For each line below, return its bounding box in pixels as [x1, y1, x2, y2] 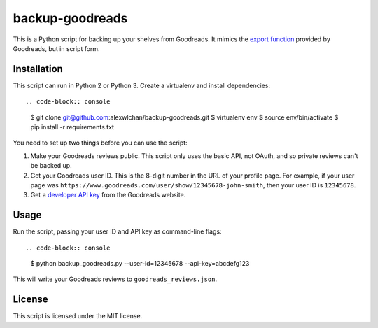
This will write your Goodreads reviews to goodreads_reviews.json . [13, 275, 217, 283]
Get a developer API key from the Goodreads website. [30, 191, 186, 199]
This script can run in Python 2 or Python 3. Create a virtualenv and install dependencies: [13, 81, 271, 90]
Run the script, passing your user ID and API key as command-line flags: [13, 227, 222, 236]
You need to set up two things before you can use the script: [13, 138, 188, 147]
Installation [13, 63, 63, 75]
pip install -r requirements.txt [30, 123, 115, 131]
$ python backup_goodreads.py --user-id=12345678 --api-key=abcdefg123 [30, 259, 250, 268]
